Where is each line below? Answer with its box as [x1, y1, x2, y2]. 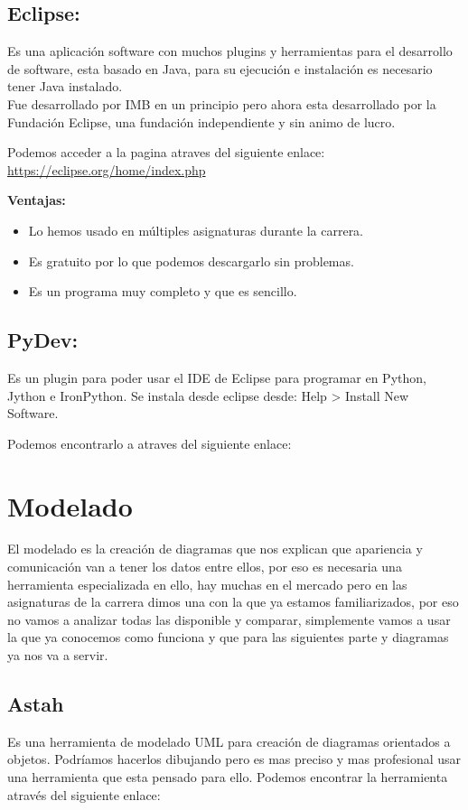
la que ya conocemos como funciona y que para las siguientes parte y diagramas [7, 628, 449, 647]
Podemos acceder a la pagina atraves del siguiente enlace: [7, 143, 325, 162]
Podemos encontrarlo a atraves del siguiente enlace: [7, 433, 292, 452]
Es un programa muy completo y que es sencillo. [28, 282, 297, 301]
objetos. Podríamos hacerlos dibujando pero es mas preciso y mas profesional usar [7, 749, 462, 768]
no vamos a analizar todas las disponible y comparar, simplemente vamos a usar [7, 610, 451, 628]
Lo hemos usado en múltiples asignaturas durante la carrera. [28, 220, 364, 239]
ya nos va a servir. [7, 646, 108, 664]
